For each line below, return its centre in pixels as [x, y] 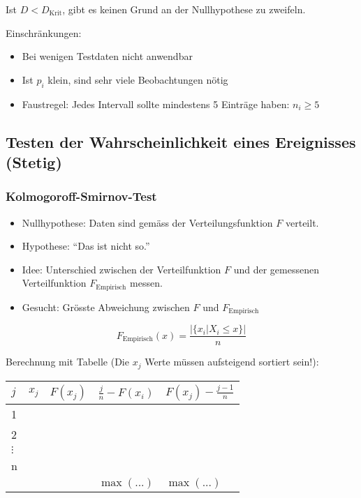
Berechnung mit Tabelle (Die [67, 362]
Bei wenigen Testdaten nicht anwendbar [107, 56]
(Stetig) [34, 161]
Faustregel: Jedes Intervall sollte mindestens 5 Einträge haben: [156, 104]
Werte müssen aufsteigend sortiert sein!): [232, 362]
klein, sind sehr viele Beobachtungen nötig [138, 79]
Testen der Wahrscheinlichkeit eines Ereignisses [181, 141]
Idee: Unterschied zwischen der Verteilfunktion [121, 269]
